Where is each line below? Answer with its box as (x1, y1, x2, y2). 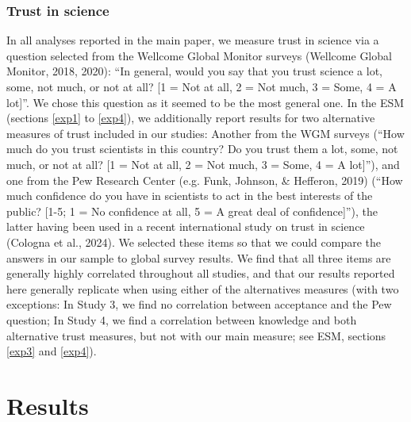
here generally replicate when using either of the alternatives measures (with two (6, 280, 399, 297)
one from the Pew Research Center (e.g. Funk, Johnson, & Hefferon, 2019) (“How (6, 171, 403, 188)
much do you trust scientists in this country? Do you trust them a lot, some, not (6, 140, 398, 157)
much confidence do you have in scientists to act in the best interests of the (6, 187, 373, 204)
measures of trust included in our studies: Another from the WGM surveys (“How (6, 125, 405, 141)
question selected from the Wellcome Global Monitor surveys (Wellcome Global (6, 47, 392, 63)
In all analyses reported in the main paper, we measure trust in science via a (6, 32, 379, 48)
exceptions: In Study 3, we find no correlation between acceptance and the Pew (6, 296, 392, 313)
